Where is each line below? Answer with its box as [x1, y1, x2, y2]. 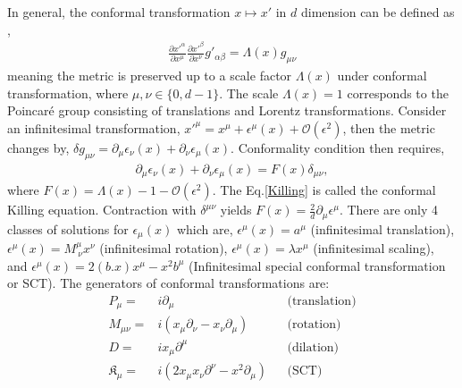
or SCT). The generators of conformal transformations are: [7, 274, 330, 292]
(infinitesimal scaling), [313, 239, 434, 257]
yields [220, 200, 252, 219]
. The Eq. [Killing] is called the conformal [212, 181, 436, 199]
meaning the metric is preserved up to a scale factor [7, 66, 292, 85]
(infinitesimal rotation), [99, 239, 228, 257]
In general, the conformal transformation [7, 3, 231, 21]
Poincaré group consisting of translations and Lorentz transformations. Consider [7, 101, 447, 120]
